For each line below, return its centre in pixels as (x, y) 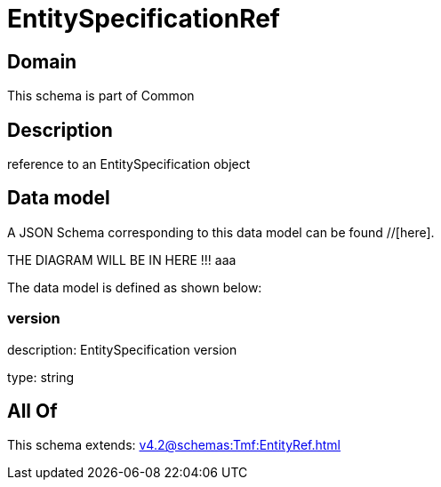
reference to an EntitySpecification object (129, 164)
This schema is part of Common (101, 96)
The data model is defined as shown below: (135, 287)
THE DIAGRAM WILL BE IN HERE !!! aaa (122, 259)
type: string (41, 377)
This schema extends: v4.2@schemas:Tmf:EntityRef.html (174, 445)
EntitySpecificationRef (144, 19)
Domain (42, 61)
